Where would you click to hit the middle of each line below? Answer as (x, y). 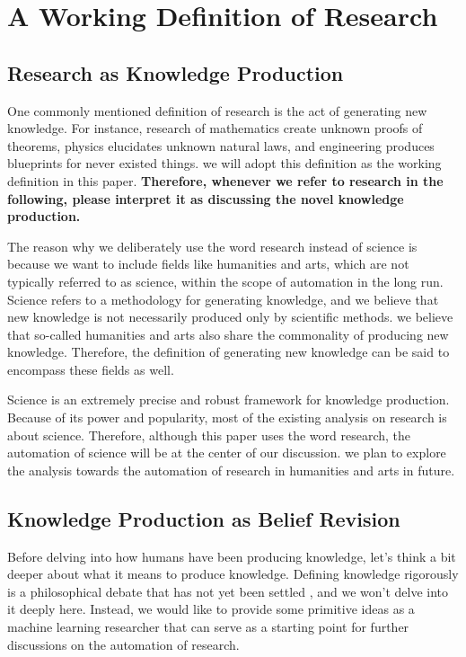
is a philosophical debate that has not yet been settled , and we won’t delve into (228, 591)
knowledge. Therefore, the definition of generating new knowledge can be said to (229, 352)
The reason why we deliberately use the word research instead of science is (212, 246)
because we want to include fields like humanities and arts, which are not (208, 264)
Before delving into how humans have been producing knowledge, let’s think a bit (232, 556)
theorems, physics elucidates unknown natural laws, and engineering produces (221, 145)
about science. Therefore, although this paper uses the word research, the (209, 435)
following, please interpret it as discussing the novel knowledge (206, 198)
